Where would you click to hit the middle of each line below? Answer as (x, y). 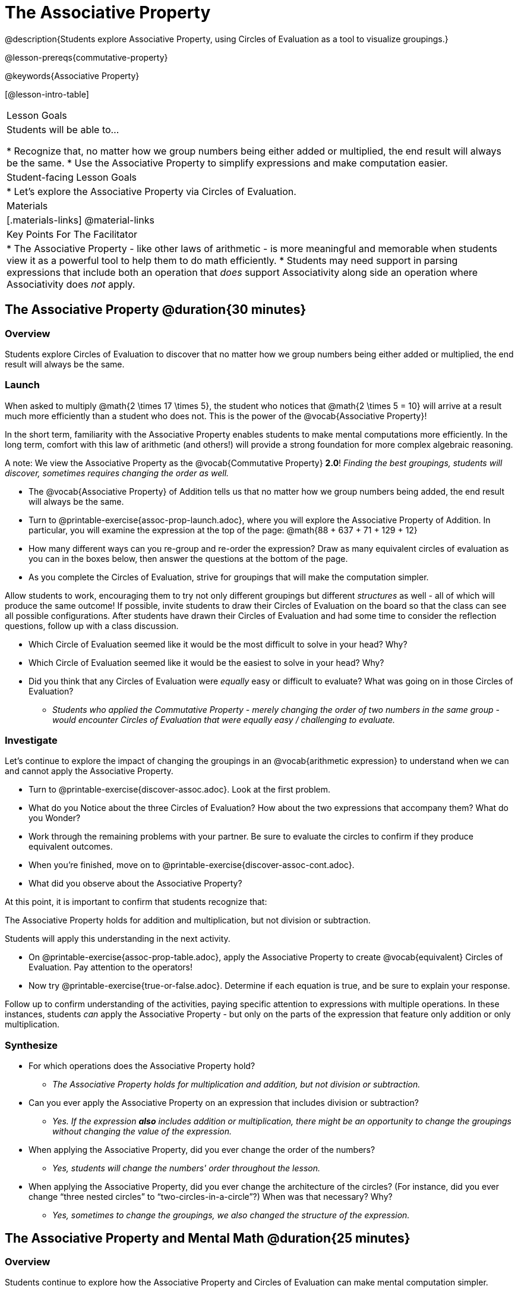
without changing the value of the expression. (142, 1131)
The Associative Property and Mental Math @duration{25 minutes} (208, 1238)
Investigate (31, 741)
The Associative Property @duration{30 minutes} (156, 310)
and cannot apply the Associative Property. (89, 771)
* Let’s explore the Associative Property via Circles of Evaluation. (151, 191)
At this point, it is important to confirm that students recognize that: (136, 902)
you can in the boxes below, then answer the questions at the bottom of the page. (188, 558)
